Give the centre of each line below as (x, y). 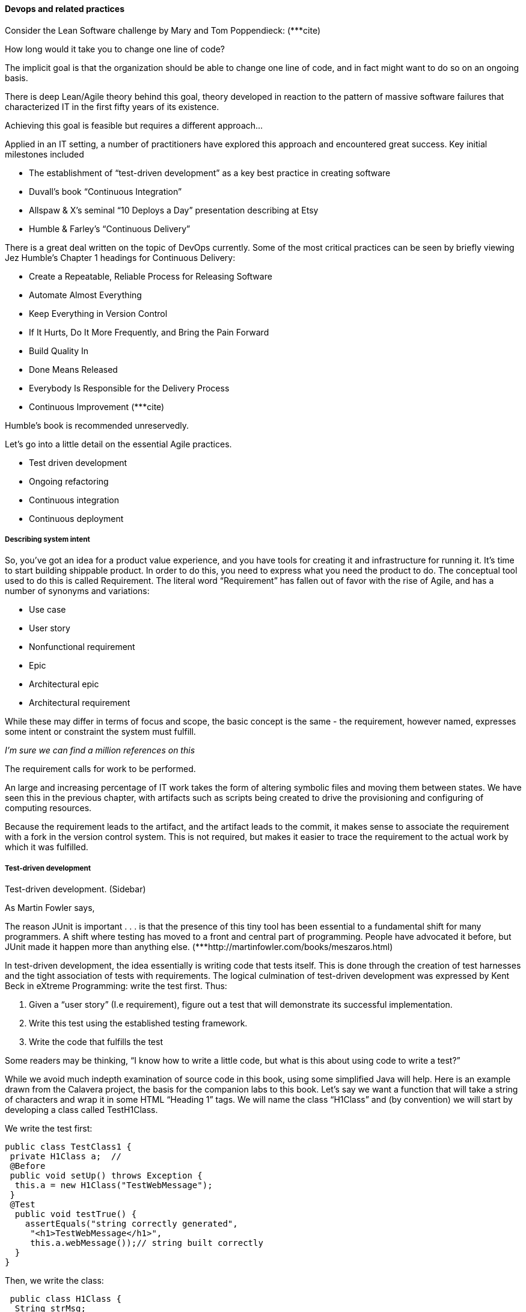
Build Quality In (59, 351)
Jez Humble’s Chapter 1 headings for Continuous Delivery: (120, 257)
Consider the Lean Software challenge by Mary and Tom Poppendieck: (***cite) (163, 30)
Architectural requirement (80, 703)
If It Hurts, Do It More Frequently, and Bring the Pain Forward (149, 332)
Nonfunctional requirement (82, 647)
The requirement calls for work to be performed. (100, 769)
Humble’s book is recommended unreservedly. (97, 425)
